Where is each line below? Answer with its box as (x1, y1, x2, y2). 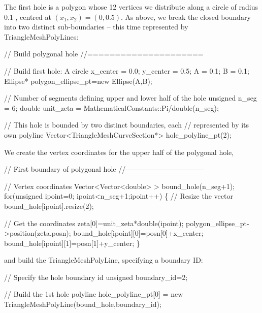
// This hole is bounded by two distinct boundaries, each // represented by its (4, 119, 249, 130)
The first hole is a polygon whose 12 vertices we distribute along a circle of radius (4, 2, 258, 12)
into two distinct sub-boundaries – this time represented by (4, 21, 188, 32)
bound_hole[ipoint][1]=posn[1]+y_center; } (4, 237, 140, 248)
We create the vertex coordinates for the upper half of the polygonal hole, (4, 146, 234, 157)
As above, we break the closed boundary (125, 11, 251, 22)
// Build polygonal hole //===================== (4, 48, 204, 59)
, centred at (15, 11, 51, 22)
